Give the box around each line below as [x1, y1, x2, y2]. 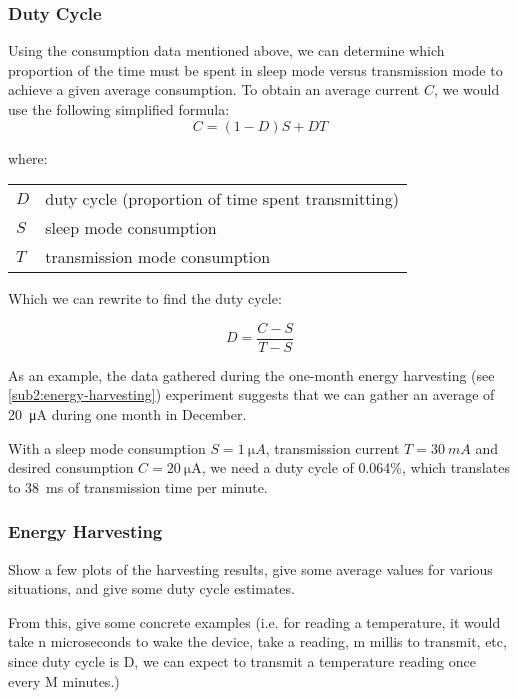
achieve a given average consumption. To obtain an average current [8, 79, 420, 100]
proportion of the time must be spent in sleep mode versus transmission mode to [8, 59, 503, 80]
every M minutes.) [8, 670, 120, 691]
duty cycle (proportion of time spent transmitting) [45, 187, 399, 211]
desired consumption [8, 457, 134, 478]
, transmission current [265, 437, 400, 458]
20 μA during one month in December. [8, 404, 247, 425]
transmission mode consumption [45, 245, 271, 269]
